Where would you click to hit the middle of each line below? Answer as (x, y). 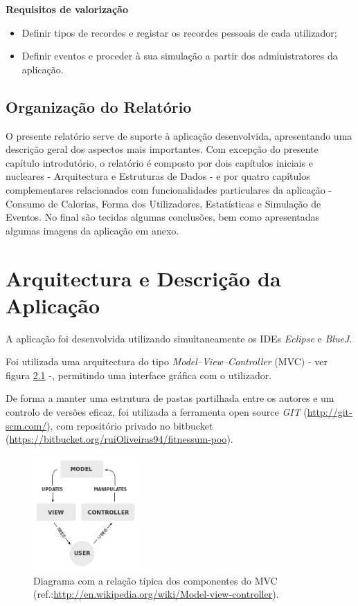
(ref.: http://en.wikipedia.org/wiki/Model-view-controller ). (156, 594)
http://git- (330, 412)
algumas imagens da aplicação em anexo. (92, 230)
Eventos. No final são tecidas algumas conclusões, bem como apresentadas (163, 217)
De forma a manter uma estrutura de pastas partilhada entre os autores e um (170, 398)
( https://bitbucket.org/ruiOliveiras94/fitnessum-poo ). (119, 439)
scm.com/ (26, 425)
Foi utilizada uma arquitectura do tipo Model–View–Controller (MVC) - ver (167, 361)
